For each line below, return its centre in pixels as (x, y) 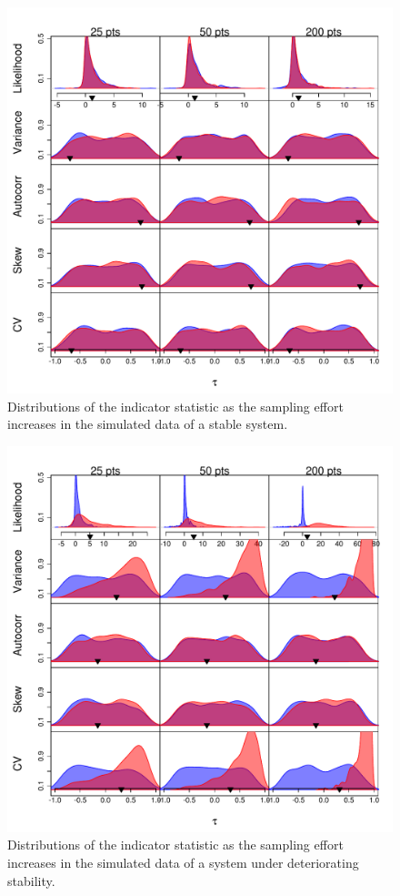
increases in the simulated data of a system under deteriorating (183, 862)
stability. (31, 880)
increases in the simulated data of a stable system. (148, 424)
